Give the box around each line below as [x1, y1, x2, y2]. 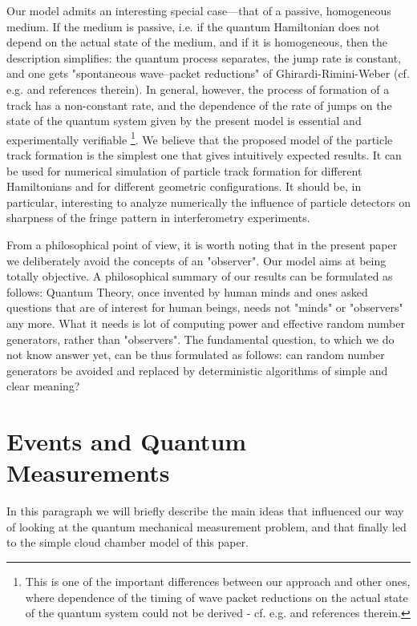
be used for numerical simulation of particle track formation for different [6, 162, 362, 179]
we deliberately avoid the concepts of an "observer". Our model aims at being [6, 252, 387, 269]
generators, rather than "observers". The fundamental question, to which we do [6, 330, 395, 347]
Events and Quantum [6, 425, 247, 458]
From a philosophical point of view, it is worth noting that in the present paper [6, 236, 398, 252]
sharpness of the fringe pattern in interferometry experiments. [6, 209, 310, 226]
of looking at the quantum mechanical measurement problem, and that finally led [6, 518, 407, 535]
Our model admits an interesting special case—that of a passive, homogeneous [6, 2, 391, 18]
